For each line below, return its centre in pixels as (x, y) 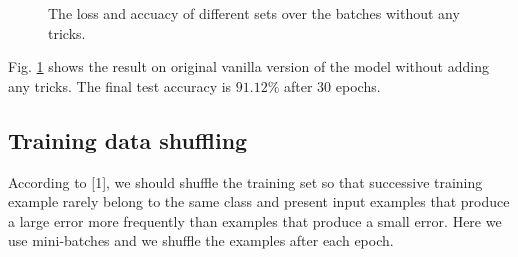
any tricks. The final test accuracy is (120, 85)
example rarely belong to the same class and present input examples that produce (259, 201)
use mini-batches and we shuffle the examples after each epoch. (201, 240)
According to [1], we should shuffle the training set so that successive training (245, 181)
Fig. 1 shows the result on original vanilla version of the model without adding (248, 66)
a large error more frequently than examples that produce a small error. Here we (255, 220)
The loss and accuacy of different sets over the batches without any (254, 13)
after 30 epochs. (332, 85)
